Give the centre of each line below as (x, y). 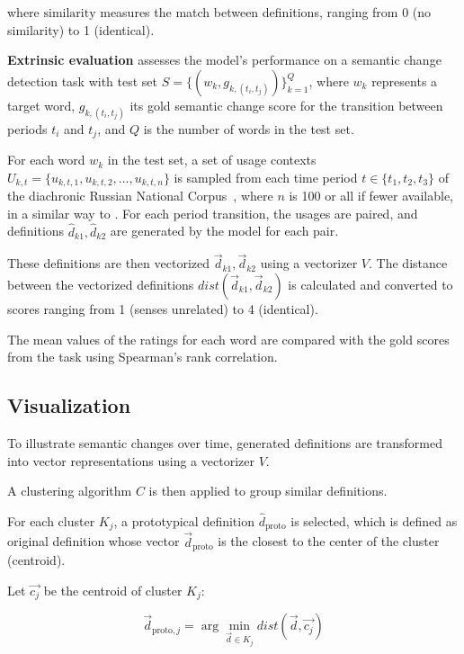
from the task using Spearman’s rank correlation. (143, 357)
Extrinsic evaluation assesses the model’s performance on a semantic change (224, 60)
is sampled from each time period (266, 177)
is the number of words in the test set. (249, 128)
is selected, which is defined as (374, 520)
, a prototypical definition (184, 520)
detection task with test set (83, 81)
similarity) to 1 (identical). (81, 29)
